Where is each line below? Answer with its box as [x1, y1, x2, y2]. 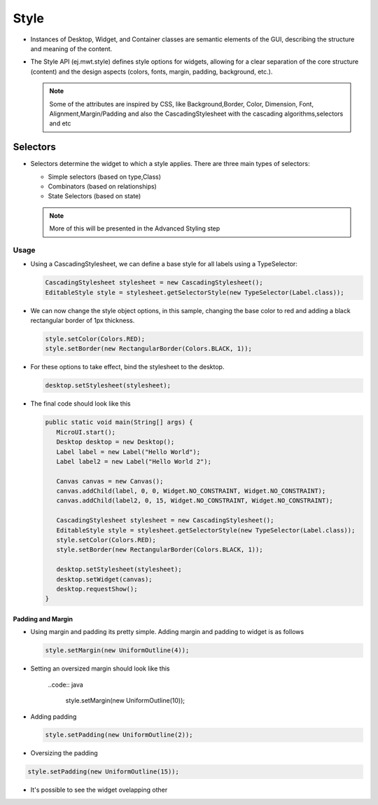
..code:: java [48, 680, 83, 689]
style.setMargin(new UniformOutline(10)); [65, 696, 185, 705]
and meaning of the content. [30, 44, 113, 53]
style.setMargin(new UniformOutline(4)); [45, 647, 190, 654]
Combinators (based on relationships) [48, 182, 157, 191]
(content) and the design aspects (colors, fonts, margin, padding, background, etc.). [30, 67, 273, 76]
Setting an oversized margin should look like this [30, 664, 170, 673]
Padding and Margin [13, 614, 73, 623]
